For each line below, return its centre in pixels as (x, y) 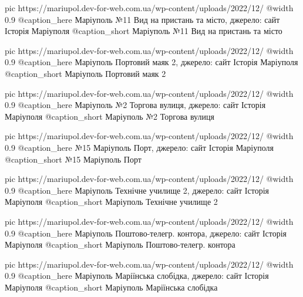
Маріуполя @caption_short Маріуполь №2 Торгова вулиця (110, 116)
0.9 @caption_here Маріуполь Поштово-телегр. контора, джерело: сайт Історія (146, 233)
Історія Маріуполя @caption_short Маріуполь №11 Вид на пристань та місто (144, 31)
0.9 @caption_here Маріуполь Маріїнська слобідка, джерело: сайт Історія (137, 276)
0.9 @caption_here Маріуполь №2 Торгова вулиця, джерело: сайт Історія (135, 105)
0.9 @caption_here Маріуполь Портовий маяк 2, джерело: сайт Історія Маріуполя (151, 62)
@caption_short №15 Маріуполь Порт (73, 159)
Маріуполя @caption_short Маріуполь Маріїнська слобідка (111, 287)
